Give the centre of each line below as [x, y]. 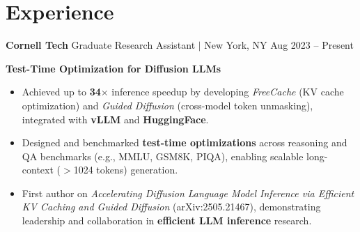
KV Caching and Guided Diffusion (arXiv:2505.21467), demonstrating [171, 207]
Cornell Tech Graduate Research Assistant [101, 45]
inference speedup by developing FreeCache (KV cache [228, 92]
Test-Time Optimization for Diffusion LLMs [114, 68]
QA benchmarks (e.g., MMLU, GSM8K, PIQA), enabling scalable [163, 156]
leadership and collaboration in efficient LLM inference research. [167, 221]
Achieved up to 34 [61, 92]
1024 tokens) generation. [126, 170]
